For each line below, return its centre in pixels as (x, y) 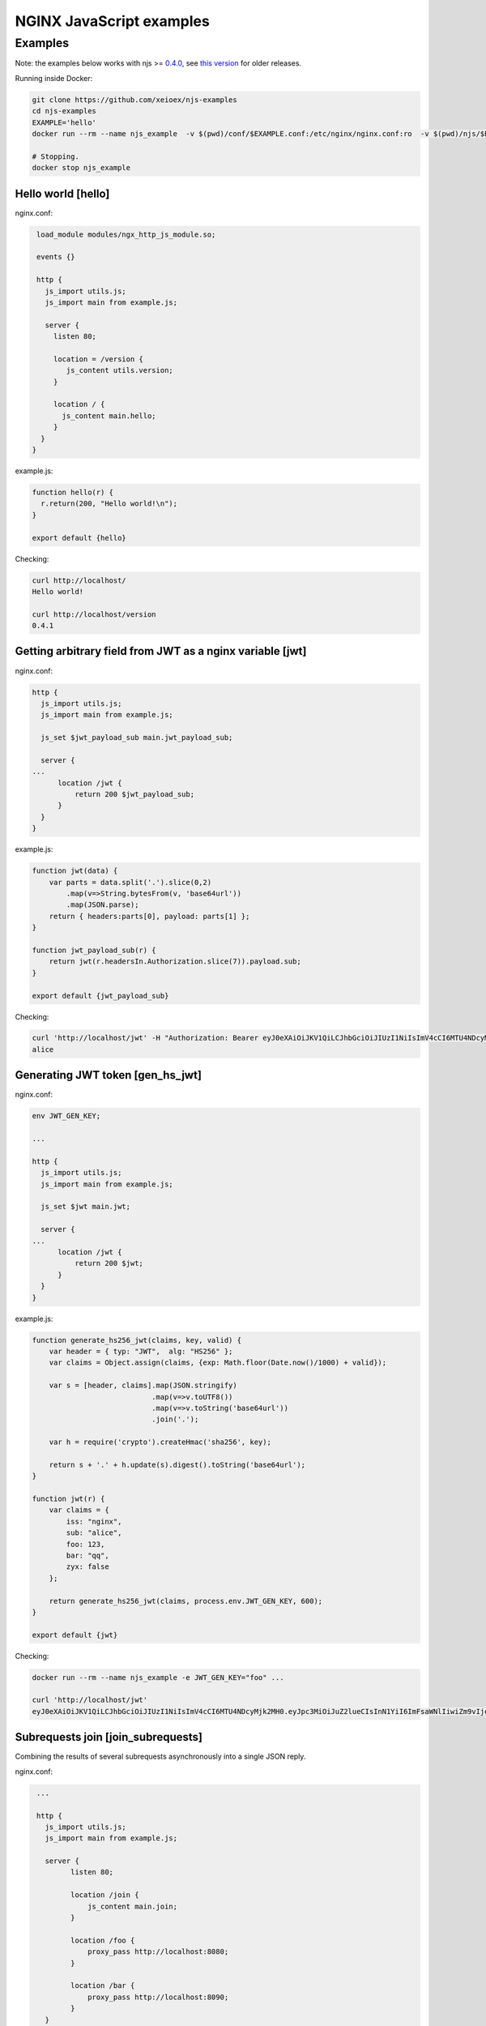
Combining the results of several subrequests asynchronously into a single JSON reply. (160, 1757)
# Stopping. (56, 156)
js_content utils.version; (119, 370)
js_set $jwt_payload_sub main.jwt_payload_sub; (137, 738)
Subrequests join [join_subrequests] (109, 1737)
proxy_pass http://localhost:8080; (158, 1952)
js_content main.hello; (109, 416)
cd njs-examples (64, 111)
